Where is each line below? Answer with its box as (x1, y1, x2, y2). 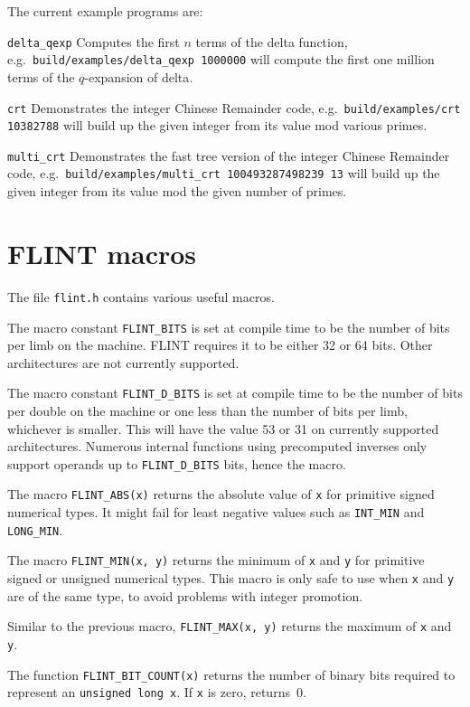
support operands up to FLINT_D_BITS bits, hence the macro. (7, 454, 346, 473)
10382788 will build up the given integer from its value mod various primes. (7, 116, 428, 135)
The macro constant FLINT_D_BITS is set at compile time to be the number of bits (7, 383, 463, 402)
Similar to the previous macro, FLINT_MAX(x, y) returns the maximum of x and (7, 617, 452, 636)
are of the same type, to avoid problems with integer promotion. (7, 586, 363, 605)
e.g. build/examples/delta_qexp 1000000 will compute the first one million (7, 50, 435, 69)
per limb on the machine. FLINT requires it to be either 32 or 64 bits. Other (7, 335, 433, 354)
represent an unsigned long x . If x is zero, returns (7, 683, 290, 702)
